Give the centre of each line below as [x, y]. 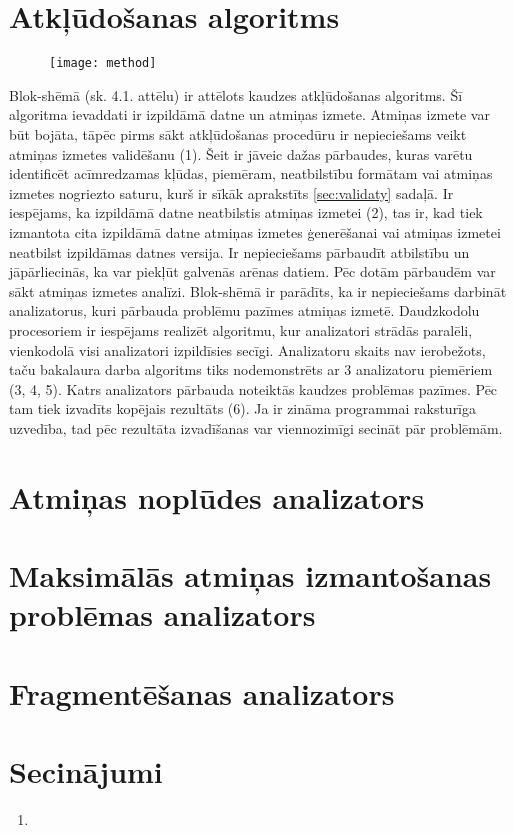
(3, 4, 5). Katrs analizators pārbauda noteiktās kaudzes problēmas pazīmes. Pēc [253, 388]
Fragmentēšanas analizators [202, 692]
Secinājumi [86, 770]
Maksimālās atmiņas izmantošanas [250, 575]
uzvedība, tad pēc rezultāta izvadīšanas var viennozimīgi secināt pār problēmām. [256, 427]
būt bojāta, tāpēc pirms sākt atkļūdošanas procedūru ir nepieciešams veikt [238, 133]
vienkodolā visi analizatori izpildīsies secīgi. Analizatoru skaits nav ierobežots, [247, 349]
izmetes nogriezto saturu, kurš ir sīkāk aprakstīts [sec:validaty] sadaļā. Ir [231, 192]
